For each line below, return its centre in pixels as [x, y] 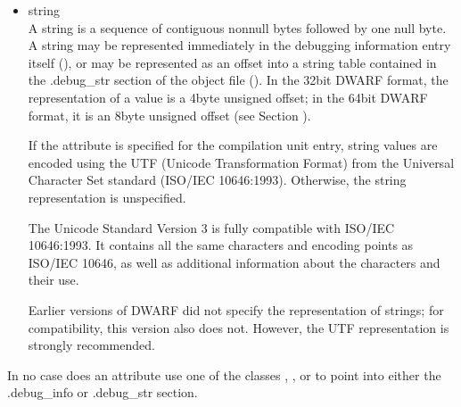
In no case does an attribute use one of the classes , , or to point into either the [224, 374]
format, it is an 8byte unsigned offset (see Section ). [169, 115]
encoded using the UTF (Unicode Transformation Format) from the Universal [241, 162]
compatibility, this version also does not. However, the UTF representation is [239, 327]
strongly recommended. [91, 345]
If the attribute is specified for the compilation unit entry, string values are [233, 145]
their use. [54, 280]
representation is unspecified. [107, 197]
